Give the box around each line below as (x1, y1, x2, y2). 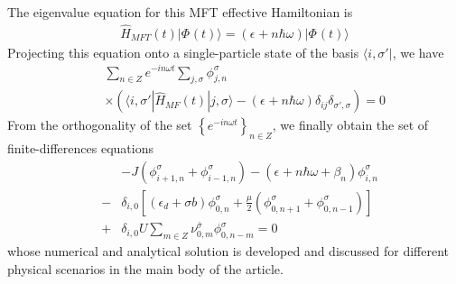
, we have (392, 42, 444, 61)
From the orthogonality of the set (7, 115, 192, 134)
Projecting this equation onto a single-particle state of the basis (7, 42, 359, 61)
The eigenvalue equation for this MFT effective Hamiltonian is (7, 3, 353, 21)
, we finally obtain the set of (272, 115, 429, 134)
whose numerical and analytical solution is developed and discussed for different (7, 242, 450, 261)
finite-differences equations (7, 139, 154, 158)
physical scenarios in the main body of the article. (7, 259, 284, 278)
